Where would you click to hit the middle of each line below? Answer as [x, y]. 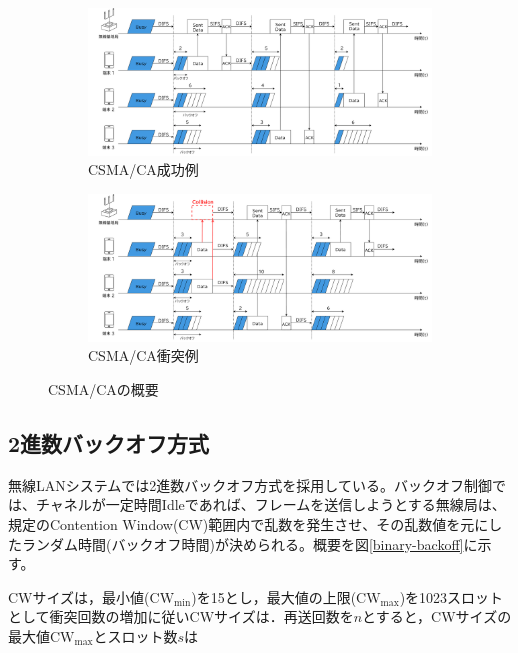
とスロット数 [135, 635]
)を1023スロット [451, 596]
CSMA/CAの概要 [103, 389]
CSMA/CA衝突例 [143, 355]
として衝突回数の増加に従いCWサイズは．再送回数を [181, 616]
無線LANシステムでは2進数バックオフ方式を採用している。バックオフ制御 [250, 484]
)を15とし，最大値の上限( [274, 596]
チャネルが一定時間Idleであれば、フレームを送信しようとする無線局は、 [270, 504]
